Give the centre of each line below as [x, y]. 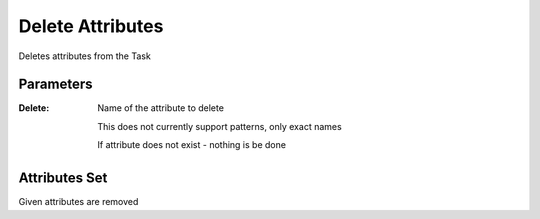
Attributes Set [63, 178]
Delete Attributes [91, 26]
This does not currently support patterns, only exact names [219, 126]
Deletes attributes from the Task [85, 56]
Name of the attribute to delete [161, 108]
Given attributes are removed [78, 202]
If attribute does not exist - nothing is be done [192, 145]
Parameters [55, 84]
